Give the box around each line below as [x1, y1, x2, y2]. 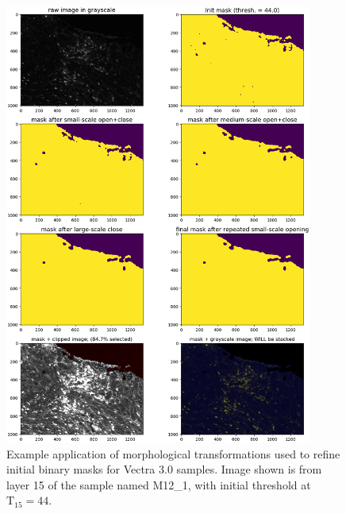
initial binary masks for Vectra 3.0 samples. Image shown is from [6, 461, 322, 477]
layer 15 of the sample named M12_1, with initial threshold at [6, 476, 311, 493]
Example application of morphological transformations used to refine [6, 445, 340, 462]
